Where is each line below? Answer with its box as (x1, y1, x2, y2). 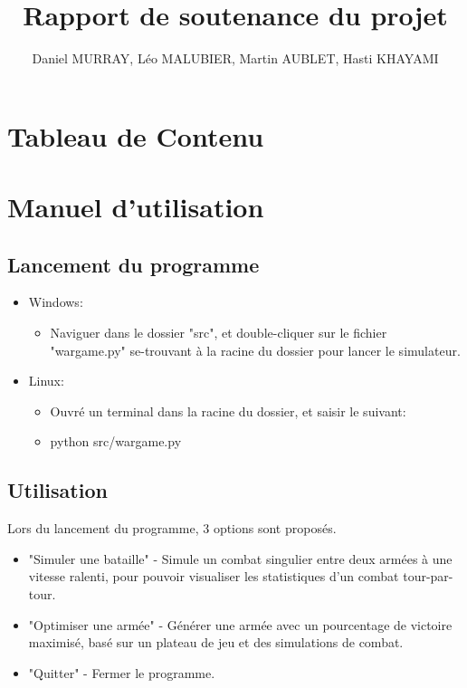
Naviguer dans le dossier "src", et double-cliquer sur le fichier (50, 323, 387, 342)
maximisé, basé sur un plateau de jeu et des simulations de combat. (28, 633, 404, 652)
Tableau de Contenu (7, 117, 264, 154)
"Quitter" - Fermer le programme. (28, 663, 215, 682)
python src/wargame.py (50, 432, 182, 451)
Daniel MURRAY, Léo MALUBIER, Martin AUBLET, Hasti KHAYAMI (32, 49, 439, 68)
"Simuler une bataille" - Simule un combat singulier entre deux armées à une (28, 549, 453, 568)
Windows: (28, 292, 83, 311)
